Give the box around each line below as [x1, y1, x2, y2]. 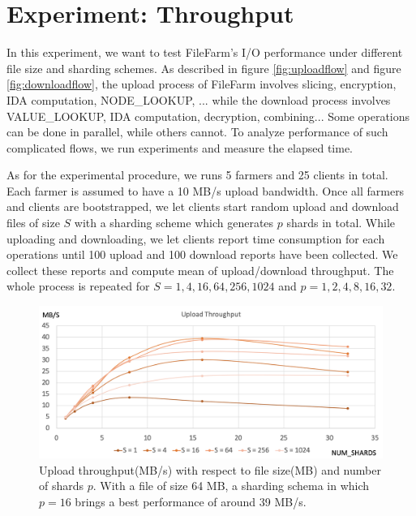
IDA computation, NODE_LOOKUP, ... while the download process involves [6, 91, 391, 108]
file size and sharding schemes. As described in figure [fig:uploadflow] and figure [6, 59, 401, 76]
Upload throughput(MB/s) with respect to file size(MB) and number [39, 461, 381, 478]
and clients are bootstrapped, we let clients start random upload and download [6, 198, 399, 215]
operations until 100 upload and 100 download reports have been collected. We [6, 246, 398, 263]
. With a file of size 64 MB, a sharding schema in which [92, 477, 370, 494]
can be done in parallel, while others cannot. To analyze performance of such [6, 123, 388, 140]
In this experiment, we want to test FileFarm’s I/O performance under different [6, 44, 403, 61]
